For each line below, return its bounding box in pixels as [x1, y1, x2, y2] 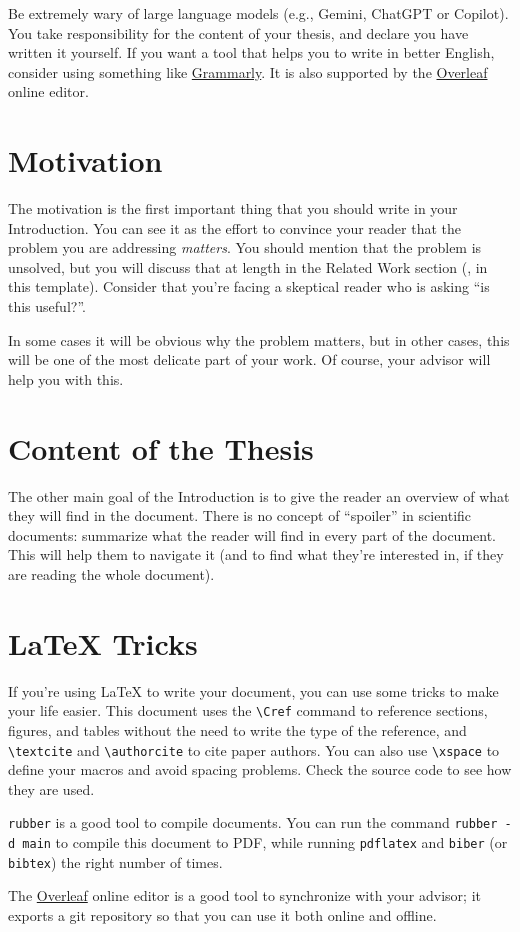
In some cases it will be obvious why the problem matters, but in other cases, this [8, 329, 510, 350]
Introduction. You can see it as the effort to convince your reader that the [8, 217, 461, 238]
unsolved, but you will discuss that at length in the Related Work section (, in [8, 256, 488, 277]
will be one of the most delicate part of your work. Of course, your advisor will [8, 349, 491, 370]
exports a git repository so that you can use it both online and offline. [8, 904, 437, 925]
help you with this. [8, 368, 124, 389]
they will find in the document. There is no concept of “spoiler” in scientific [8, 505, 472, 526]
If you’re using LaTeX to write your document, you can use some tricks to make [8, 680, 499, 701]
